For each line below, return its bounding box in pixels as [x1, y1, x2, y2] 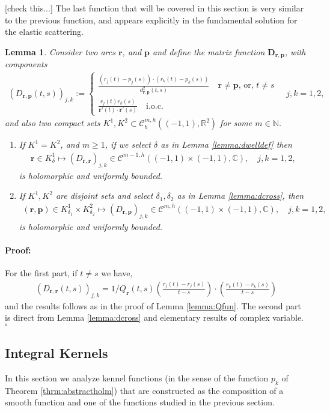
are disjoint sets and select [55, 189, 153, 202]
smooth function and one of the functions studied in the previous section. [5, 396, 275, 408]
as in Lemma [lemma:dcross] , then [177, 189, 304, 202]
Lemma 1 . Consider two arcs [5, 45, 115, 58]
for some [220, 117, 252, 129]
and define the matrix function [153, 45, 265, 58]
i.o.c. [146, 101, 163, 111]
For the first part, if [5, 267, 78, 279]
